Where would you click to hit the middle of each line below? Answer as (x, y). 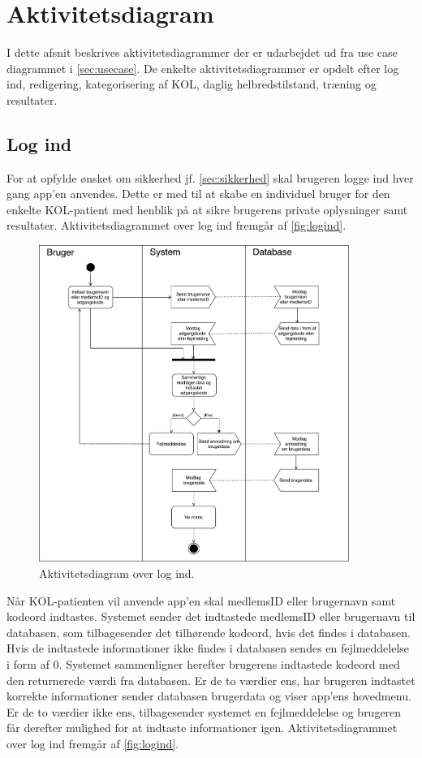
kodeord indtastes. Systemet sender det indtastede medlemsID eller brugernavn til (211, 616)
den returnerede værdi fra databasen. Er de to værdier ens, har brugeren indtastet (211, 680)
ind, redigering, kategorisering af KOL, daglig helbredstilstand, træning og (192, 84)
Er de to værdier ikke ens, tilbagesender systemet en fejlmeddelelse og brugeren (204, 711)
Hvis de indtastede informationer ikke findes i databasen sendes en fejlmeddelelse (208, 648)
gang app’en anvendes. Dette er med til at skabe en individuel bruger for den (198, 194)
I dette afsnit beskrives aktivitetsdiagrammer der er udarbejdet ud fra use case (202, 52)
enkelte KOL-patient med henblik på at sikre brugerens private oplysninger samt (207, 209)
